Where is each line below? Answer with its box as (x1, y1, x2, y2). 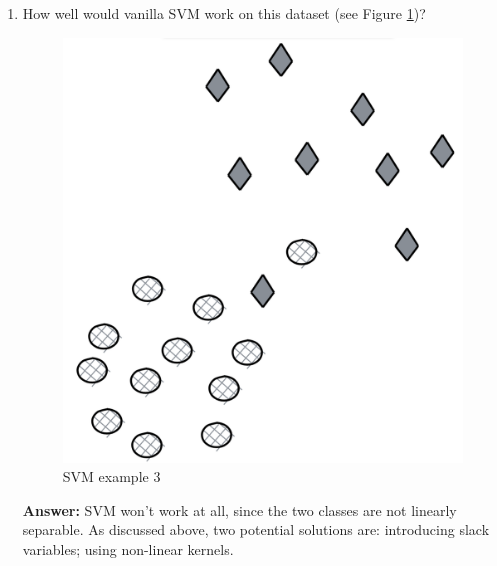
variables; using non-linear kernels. (22, 539, 234, 560)
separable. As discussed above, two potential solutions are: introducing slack (22, 519, 490, 540)
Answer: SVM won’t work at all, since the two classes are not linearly (22, 499, 457, 520)
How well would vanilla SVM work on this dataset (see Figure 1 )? (22, 3, 426, 23)
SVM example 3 (62, 466, 161, 487)
